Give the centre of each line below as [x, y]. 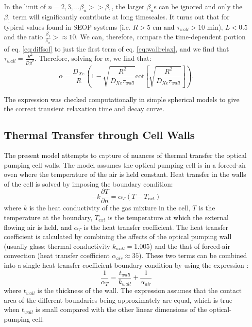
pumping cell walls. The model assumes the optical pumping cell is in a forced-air [125, 164]
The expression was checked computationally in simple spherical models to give [122, 99]
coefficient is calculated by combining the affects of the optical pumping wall [118, 236]
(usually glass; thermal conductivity [57, 246]
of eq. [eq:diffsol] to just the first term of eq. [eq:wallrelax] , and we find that [117, 48]
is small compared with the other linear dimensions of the [121, 309]
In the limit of [25, 6]
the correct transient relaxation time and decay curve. [84, 109]
